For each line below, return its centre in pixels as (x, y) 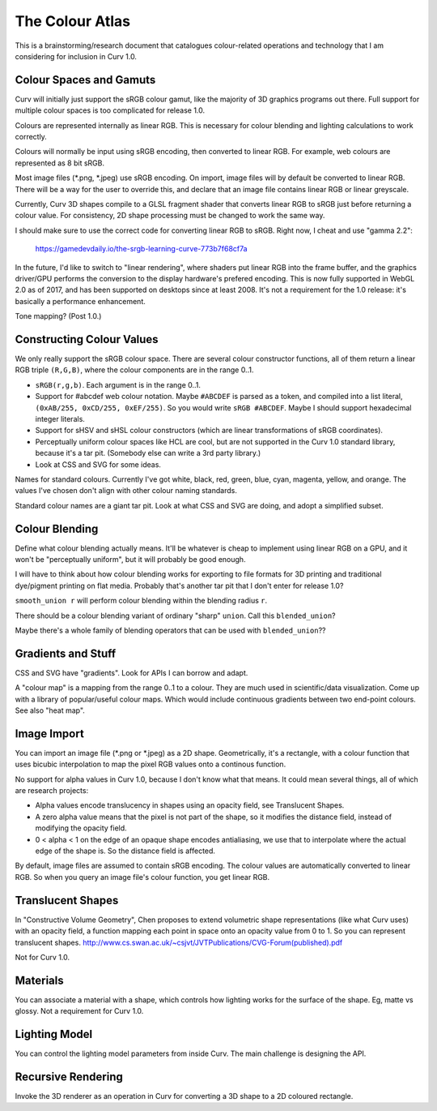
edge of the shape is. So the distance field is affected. (125, 851)
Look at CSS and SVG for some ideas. (98, 464)
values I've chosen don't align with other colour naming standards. (126, 491)
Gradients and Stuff (66, 653)
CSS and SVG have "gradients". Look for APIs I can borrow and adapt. (132, 672)
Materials (39, 980)
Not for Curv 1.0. (42, 957)
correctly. (31, 137)
